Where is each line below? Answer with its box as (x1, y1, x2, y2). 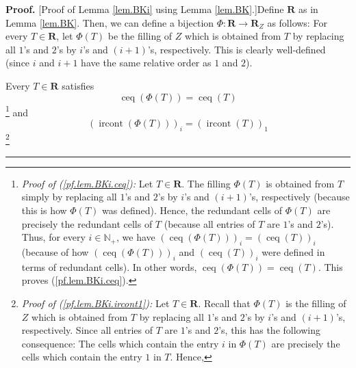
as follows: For (267, 15, 327, 29)
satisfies (62, 78, 94, 92)
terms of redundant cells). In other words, (21, 259, 197, 274)
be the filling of (107, 29, 173, 43)
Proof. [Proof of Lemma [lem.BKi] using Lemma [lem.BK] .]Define (5, 2, 284, 16)
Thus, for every (21, 230, 86, 244)
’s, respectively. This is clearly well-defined (147, 42, 326, 56)
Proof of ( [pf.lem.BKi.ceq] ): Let (21, 176, 153, 190)
